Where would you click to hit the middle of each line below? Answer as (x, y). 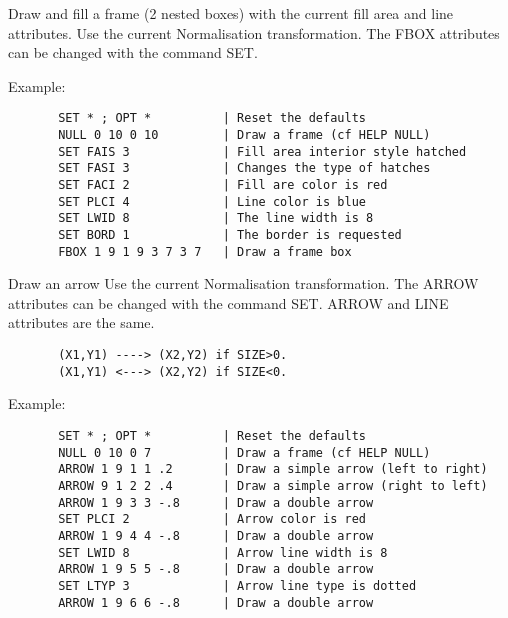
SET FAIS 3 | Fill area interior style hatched (262, 151)
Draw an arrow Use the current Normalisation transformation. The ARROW (243, 283)
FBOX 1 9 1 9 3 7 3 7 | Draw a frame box (205, 251)
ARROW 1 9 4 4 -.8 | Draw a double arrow (216, 535)
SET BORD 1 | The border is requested (230, 234)
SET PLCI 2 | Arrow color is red (212, 519)
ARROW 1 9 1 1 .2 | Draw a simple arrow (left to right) (273, 469)
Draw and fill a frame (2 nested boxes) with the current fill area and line (231, 13)
